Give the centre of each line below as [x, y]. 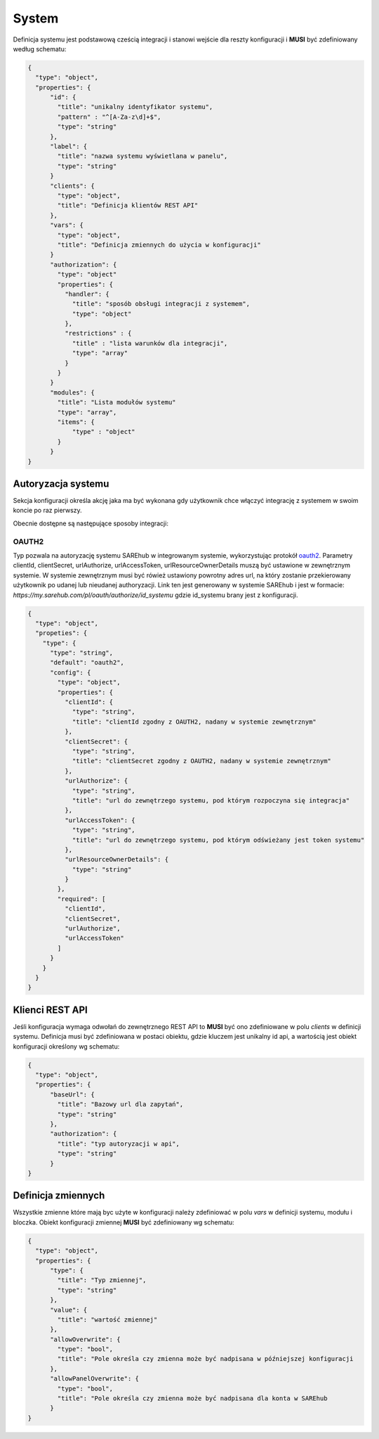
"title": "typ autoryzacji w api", [119, 1144]
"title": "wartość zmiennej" [107, 1319]
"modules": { [72, 392]
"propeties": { [61, 633]
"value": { [69, 1310]
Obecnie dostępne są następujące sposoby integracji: [91, 523]
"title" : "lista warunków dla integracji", [150, 343]
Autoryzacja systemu [61, 484]
